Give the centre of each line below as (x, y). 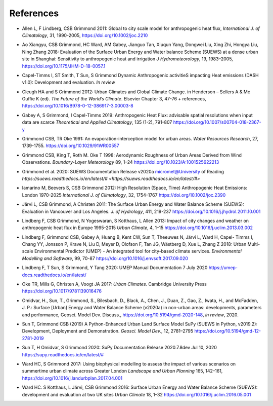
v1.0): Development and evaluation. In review (69, 82)
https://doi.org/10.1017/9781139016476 (62, 291)
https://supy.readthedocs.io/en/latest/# (63, 354)
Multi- (254, 244)
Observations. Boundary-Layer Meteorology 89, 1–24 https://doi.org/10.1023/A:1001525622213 (121, 162)
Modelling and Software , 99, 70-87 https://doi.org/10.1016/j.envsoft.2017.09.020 (105, 258)
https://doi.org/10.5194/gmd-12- (228, 331)
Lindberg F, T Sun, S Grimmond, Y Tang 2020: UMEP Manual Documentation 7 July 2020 (115, 268)
